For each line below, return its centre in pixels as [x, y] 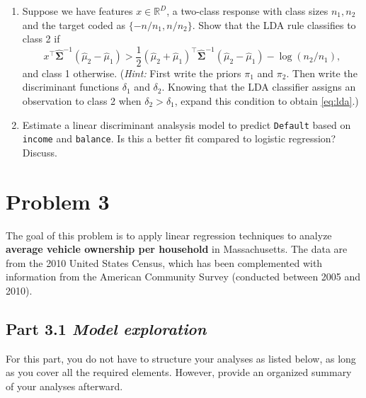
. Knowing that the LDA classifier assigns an [259, 87]
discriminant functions [71, 87]
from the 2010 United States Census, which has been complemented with [164, 262]
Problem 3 [58, 201]
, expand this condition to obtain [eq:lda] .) [267, 101]
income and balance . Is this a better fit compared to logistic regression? [179, 138]
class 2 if [41, 39]
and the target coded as [74, 24]
